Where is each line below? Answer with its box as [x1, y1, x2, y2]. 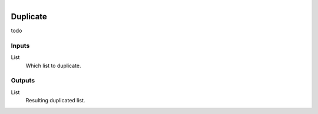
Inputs [11, 42, 30, 50]
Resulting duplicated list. [25, 97, 85, 104]
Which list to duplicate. [25, 62, 81, 69]
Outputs [11, 77, 35, 85]
